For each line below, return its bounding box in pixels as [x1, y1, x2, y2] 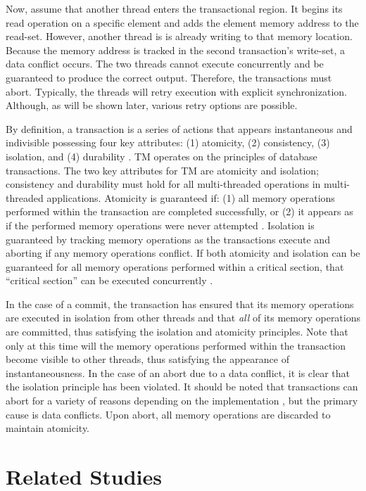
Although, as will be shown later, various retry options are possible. [6, 98, 298, 113]
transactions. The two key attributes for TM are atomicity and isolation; [6, 162, 319, 177]
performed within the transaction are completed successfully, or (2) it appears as [6, 204, 353, 219]
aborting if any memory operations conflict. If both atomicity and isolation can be [6, 245, 360, 260]
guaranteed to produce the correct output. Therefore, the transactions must [6, 70, 332, 84]
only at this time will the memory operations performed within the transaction [6, 338, 346, 352]
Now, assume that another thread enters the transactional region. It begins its [6, 1, 343, 15]
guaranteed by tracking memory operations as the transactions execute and [6, 231, 330, 246]
